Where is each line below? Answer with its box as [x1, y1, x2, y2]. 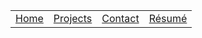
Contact [101, 12, 140, 25]
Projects [53, 12, 93, 25]
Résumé [148, 12, 188, 25]
